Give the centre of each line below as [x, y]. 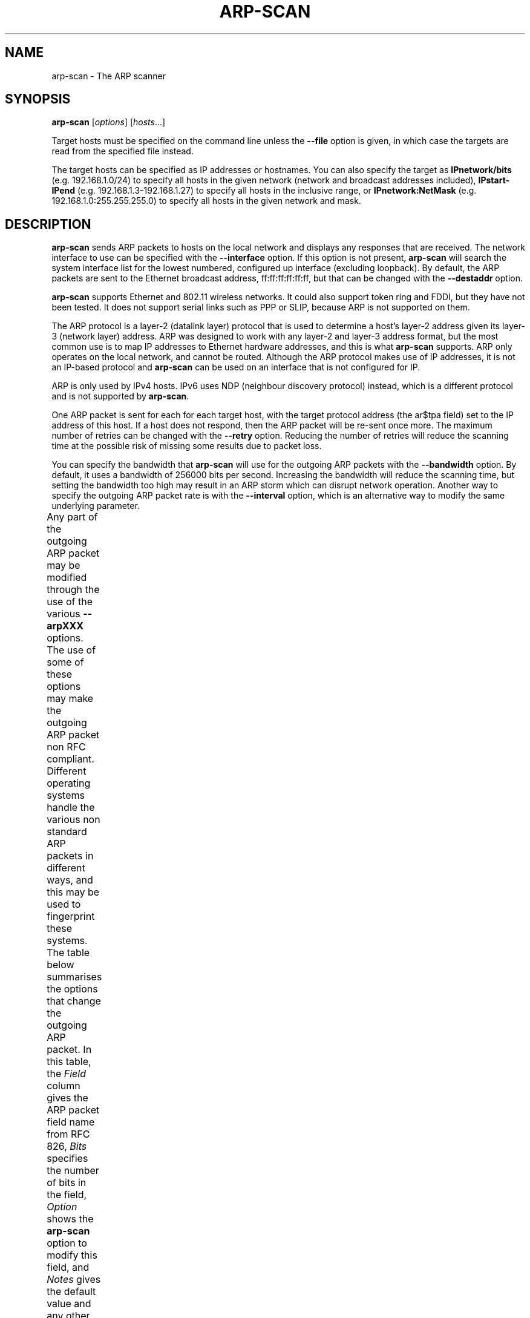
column [64, 1086]
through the [73, 590]
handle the [71, 808]
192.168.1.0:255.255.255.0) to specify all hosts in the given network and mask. [206, 201]
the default [71, 1292]
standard [67, 832]
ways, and [70, 880]
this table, [69, 1062]
